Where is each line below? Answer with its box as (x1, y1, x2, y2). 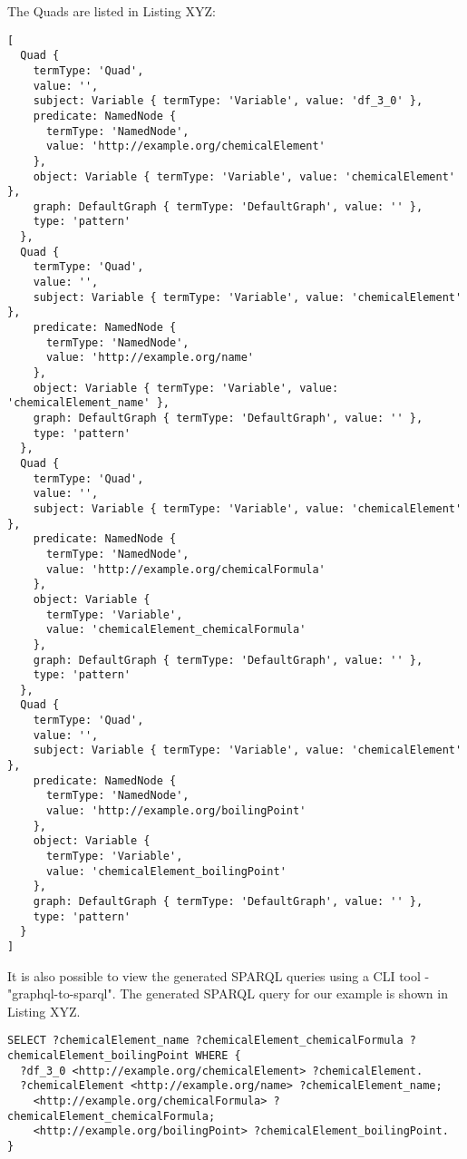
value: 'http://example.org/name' (45, 351, 255, 365)
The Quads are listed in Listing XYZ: (7, 2, 216, 20)
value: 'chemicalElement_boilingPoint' (45, 864, 287, 878)
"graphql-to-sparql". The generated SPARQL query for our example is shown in (7, 984, 448, 1003)
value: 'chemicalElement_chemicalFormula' (45, 623, 306, 637)
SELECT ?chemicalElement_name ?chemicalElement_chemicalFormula (7, 1034, 404, 1047)
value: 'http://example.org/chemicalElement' (45, 140, 326, 153)
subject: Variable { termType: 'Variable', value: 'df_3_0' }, (33, 94, 423, 108)
